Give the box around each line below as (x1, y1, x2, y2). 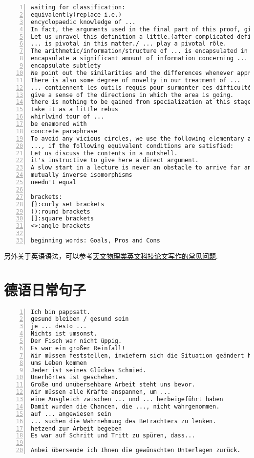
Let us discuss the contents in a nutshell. (31, 149, 178, 157)
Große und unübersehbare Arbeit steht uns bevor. (31, 381, 195, 388)
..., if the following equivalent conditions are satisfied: (31, 142, 234, 149)
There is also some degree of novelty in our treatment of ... (31, 76, 241, 84)
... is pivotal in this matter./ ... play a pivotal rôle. (31, 40, 227, 48)
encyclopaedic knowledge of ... (31, 18, 136, 25)
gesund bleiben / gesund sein (31, 315, 129, 323)
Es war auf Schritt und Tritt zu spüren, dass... (31, 432, 195, 439)
